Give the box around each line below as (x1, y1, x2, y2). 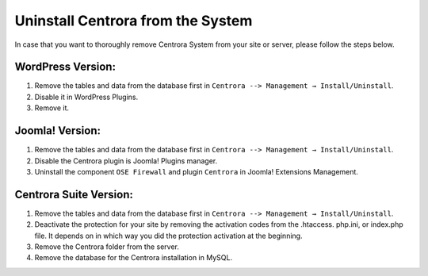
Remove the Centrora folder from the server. (34, 242, 180, 251)
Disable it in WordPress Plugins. (34, 92, 139, 102)
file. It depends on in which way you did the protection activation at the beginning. (34, 231, 303, 240)
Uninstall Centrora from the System (14, 12, 253, 29)
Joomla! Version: (14, 124, 101, 138)
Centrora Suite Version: (14, 187, 134, 201)
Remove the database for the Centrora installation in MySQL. (34, 253, 233, 263)
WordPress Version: (14, 60, 117, 74)
